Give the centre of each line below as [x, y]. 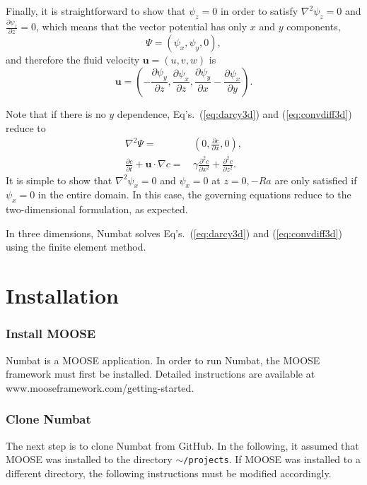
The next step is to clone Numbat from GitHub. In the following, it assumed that [182, 445]
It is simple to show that [59, 180]
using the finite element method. [76, 247]
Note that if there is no [56, 113]
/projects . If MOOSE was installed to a [272, 459]
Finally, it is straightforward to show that [96, 11]
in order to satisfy [259, 11]
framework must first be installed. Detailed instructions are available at [161, 374]
